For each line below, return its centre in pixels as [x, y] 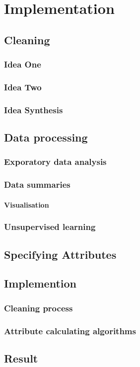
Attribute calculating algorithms [70, 330]
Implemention [40, 283]
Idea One [23, 64]
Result [21, 358]
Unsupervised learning [50, 227]
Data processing [46, 137]
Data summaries [37, 184]
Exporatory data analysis [55, 162]
